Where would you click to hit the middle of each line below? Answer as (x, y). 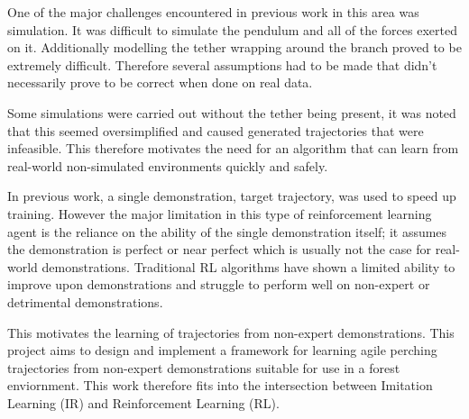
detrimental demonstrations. (85, 301)
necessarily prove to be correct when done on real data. (160, 82)
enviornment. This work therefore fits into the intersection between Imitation (220, 385)
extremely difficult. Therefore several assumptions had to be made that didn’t (222, 64)
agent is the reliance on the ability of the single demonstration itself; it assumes (227, 231)
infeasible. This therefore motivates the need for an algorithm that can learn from (233, 148)
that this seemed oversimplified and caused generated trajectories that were (216, 130)
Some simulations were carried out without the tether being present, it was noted (232, 112)
